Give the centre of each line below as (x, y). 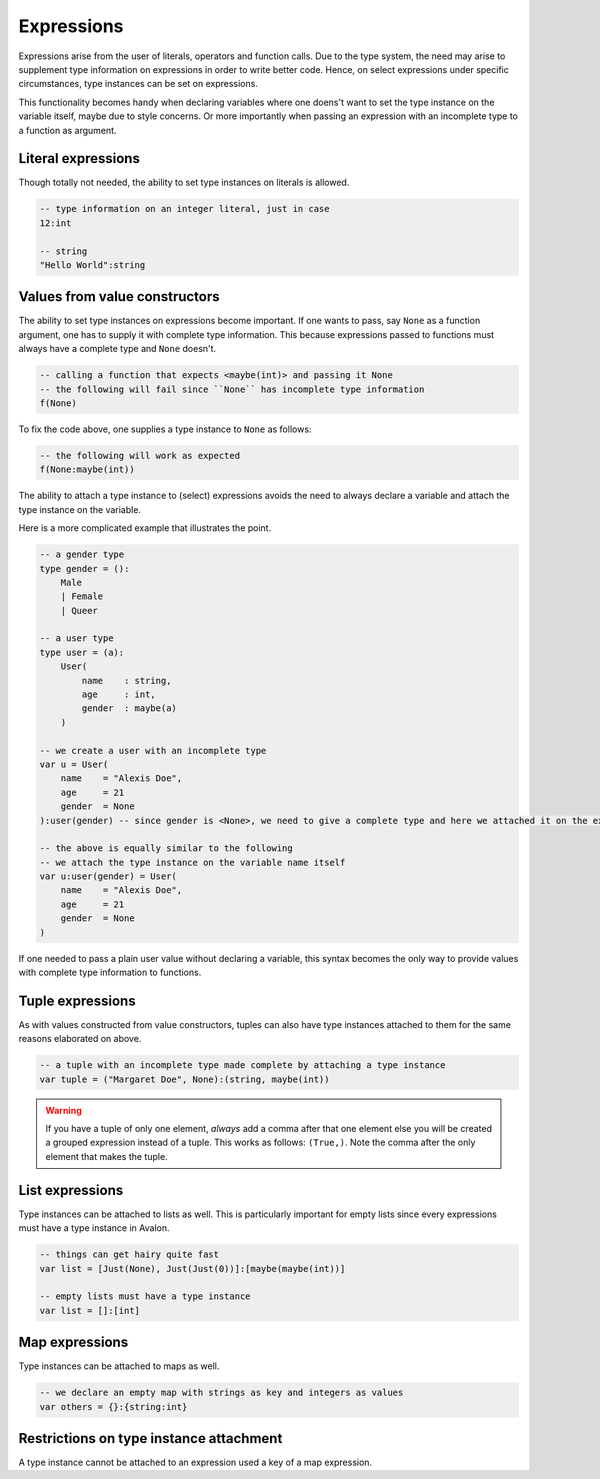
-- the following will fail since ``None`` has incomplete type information (232, 389)
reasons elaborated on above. (80, 1039)
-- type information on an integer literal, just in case (184, 209)
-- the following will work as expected (139, 455)
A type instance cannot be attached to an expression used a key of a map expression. (195, 1462)
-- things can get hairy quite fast (129, 1254)
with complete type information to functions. (110, 972)
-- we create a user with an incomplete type (153, 750)
